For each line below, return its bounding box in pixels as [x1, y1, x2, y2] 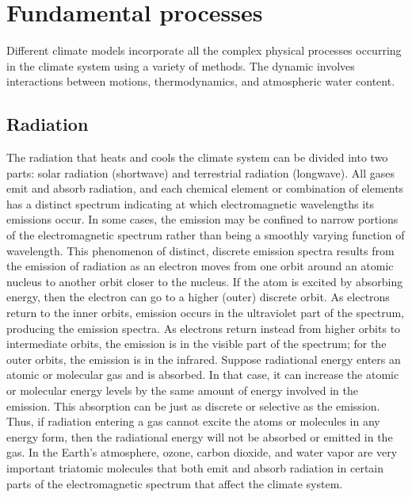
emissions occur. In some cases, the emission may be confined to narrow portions [6, 211, 399, 227]
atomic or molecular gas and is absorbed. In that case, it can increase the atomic [6, 366, 399, 383]
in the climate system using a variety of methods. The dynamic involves [6, 57, 355, 74]
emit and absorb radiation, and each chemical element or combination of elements [6, 180, 404, 197]
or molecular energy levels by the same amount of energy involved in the [6, 382, 358, 399]
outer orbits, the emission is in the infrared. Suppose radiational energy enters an [6, 350, 401, 367]
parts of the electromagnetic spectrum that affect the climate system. [6, 475, 343, 491]
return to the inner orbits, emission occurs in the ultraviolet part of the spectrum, [6, 304, 404, 321]
